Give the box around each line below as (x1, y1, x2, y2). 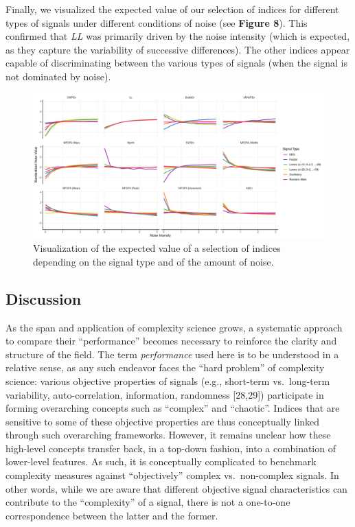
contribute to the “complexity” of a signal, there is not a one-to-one (5, 495, 290, 509)
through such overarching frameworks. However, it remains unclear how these (5, 428, 331, 442)
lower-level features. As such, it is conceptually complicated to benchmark (5, 454, 317, 469)
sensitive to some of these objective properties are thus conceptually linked (5, 414, 320, 428)
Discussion (5, 288, 82, 309)
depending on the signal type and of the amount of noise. (33, 254, 274, 268)
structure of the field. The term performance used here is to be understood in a (5, 347, 339, 361)
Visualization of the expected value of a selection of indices (33, 241, 281, 255)
